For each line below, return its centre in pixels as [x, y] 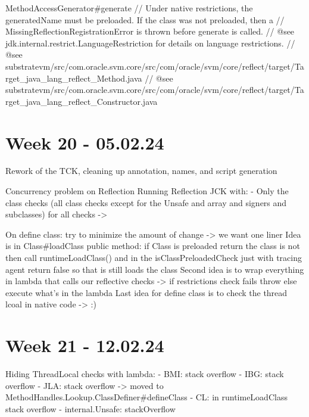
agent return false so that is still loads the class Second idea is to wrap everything [155, 269]
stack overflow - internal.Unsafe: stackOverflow [90, 408]
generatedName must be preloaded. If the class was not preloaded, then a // [145, 19]
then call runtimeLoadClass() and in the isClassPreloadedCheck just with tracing [154, 258]
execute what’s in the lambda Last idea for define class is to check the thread [146, 292]
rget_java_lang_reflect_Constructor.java [82, 101]
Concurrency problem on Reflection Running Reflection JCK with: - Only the [147, 191]
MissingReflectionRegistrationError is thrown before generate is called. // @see [150, 31]
